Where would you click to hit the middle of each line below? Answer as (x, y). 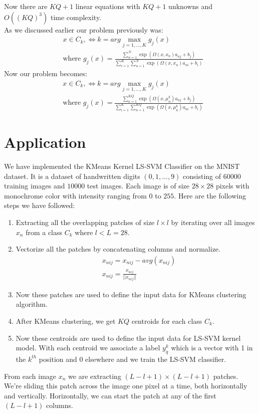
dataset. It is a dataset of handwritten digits (72, 176)
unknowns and (191, 6)
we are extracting (95, 376)
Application (45, 142)
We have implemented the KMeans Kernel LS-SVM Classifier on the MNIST (122, 166)
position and (58, 359)
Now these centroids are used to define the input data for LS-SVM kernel (128, 338)
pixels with (232, 186)
